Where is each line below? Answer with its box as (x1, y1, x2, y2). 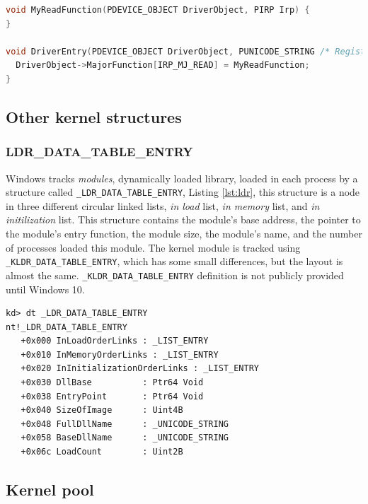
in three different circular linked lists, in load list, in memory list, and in (6, 198, 320, 213)
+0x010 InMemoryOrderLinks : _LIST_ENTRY (21, 349, 219, 360)
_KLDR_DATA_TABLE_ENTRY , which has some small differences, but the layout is (6, 254, 343, 269)
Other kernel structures (6, 105, 182, 127)
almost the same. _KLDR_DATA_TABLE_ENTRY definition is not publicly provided (6, 267, 344, 282)
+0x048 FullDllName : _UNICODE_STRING (21, 418, 229, 429)
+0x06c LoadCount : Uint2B (21, 447, 183, 457)
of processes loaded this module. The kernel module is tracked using (6, 240, 301, 254)
